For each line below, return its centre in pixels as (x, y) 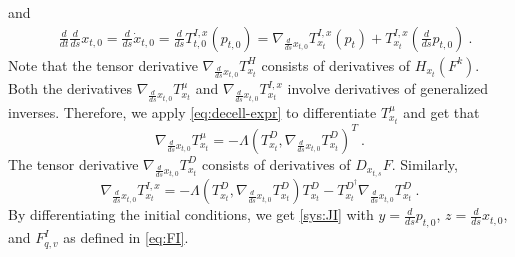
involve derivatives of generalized (387, 88)
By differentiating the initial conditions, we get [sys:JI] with (191, 214)
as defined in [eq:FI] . (126, 237)
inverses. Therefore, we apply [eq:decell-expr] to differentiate (192, 112)
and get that (441, 112)
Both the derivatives (70, 88)
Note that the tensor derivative (103, 64)
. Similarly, (424, 163)
